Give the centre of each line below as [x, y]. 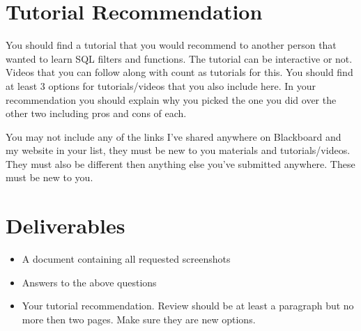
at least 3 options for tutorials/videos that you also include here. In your [161, 85]
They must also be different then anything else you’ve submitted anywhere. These [180, 163]
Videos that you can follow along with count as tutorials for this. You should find [179, 72]
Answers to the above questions [89, 282]
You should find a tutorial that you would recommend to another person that [171, 45]
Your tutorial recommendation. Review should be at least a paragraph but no [188, 306]
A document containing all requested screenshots [126, 259]
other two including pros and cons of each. [96, 113]
